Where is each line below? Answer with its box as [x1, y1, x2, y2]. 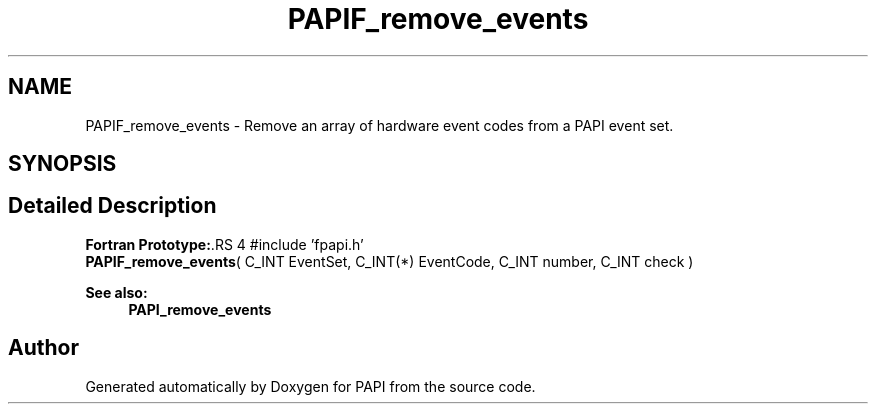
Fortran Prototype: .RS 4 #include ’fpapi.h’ [85, 235, 364, 253]
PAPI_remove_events [128, 300, 272, 318]
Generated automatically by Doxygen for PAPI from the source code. [85, 377, 536, 395]
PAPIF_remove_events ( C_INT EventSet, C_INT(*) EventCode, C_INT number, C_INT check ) [85, 252, 694, 270]
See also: [85, 283, 148, 301]
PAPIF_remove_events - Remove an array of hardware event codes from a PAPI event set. [85, 116, 674, 134]
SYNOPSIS [8, 151, 117, 177]
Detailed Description [8, 193, 217, 219]
